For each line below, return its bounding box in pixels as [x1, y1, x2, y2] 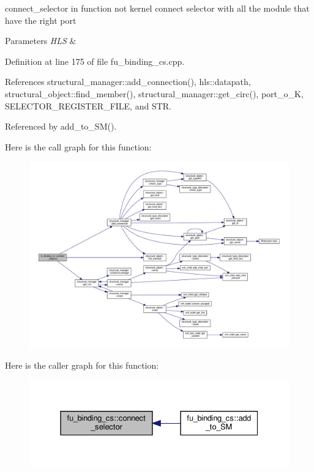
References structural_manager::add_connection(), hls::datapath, [5, 75, 251, 88]
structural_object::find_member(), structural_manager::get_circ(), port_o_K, [5, 87, 304, 100]
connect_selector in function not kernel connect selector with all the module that [5, 2, 310, 14]
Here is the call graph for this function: [5, 140, 152, 153]
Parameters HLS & [5, 34, 77, 47]
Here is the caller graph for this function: [5, 358, 159, 371]
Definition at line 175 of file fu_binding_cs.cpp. [5, 54, 185, 67]
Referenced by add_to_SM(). [5, 120, 117, 133]
